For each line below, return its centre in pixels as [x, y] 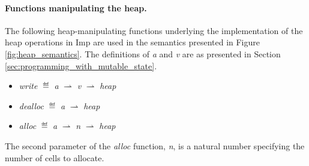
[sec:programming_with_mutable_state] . [81, 65]
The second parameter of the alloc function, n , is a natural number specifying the [155, 145]
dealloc [31, 105]
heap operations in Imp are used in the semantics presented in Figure [132, 42]
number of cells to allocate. [55, 157]
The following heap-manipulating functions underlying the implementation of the [154, 30]
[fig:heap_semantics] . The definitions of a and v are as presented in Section [143, 53]
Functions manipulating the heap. [76, 7]
